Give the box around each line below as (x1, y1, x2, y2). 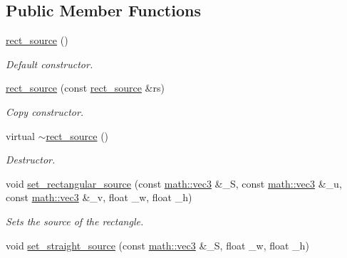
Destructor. (6, 152, 56, 167)
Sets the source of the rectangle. (6, 213, 144, 228)
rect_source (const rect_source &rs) (6, 80, 165, 95)
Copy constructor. (6, 104, 84, 119)
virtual (6, 128, 35, 143)
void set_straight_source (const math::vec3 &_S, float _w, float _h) (6, 237, 309, 252)
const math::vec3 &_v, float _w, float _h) (6, 190, 192, 205)
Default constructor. (6, 56, 93, 71)
